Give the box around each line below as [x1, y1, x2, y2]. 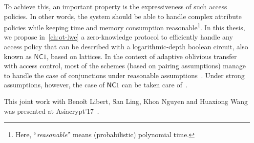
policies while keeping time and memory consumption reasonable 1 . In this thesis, [4, 21, 245, 32]
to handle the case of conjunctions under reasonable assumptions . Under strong [4, 70, 245, 80]
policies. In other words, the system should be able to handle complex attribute [4, 11, 242, 21]
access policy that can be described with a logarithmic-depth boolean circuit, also [4, 41, 248, 52]
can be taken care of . [122, 80, 188, 90]
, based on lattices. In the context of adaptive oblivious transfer [46, 51, 237, 61]
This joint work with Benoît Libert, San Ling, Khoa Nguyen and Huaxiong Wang [4, 96, 248, 106]
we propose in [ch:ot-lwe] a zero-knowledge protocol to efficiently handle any [4, 32, 233, 42]
